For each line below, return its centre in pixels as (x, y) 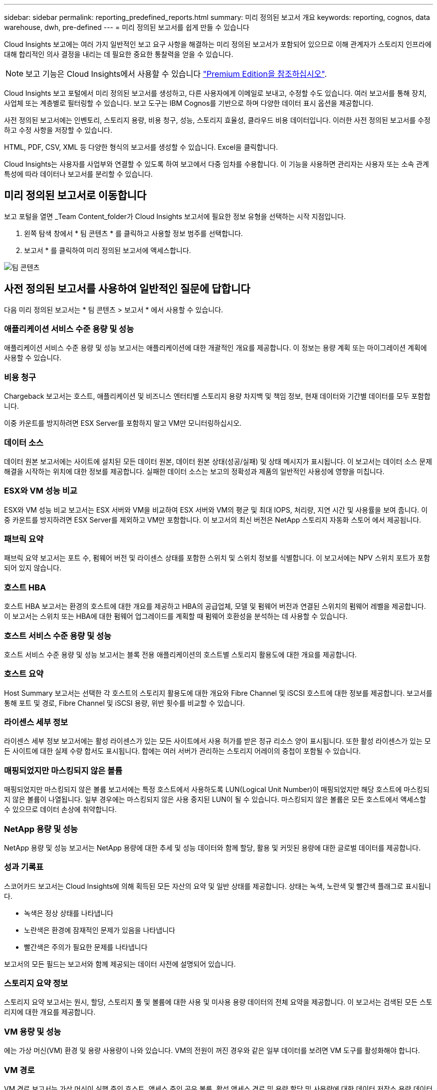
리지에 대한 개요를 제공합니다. (50, 1012)
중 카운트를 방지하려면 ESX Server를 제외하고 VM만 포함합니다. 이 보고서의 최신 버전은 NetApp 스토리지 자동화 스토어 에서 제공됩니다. (213, 520)
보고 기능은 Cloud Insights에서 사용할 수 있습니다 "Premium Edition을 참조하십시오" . (176, 74)
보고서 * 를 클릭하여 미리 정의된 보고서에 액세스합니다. (108, 250)
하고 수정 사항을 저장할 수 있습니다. (58, 130)
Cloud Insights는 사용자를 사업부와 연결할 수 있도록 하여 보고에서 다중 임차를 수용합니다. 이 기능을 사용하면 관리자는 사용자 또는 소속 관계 (217, 164)
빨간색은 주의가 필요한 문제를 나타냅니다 (86, 947)
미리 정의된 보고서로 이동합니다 (75, 196)
